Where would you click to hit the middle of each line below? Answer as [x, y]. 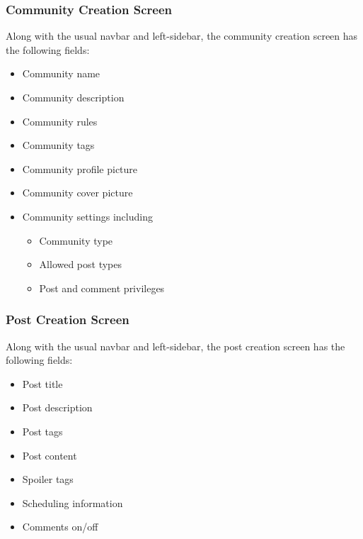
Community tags [58, 145]
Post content [50, 455]
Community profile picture [80, 168]
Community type [76, 240]
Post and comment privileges [102, 288]
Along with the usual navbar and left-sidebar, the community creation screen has [182, 36]
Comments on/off [60, 527]
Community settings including [87, 216]
